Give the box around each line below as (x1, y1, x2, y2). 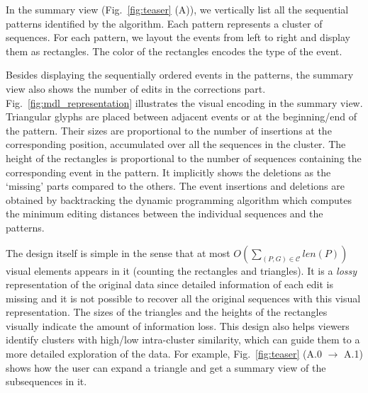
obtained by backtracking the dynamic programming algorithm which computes (6, 192, 352, 207)
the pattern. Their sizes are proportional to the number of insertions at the (6, 123, 332, 137)
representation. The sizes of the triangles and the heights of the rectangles (6, 304, 328, 319)
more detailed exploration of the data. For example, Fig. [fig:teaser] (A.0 (6, 346, 322, 361)
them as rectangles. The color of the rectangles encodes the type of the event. (6, 43, 342, 58)
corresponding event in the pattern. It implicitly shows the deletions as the (6, 164, 331, 179)
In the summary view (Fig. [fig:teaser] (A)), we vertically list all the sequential (6, 2, 349, 16)
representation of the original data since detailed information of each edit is (6, 277, 334, 292)
